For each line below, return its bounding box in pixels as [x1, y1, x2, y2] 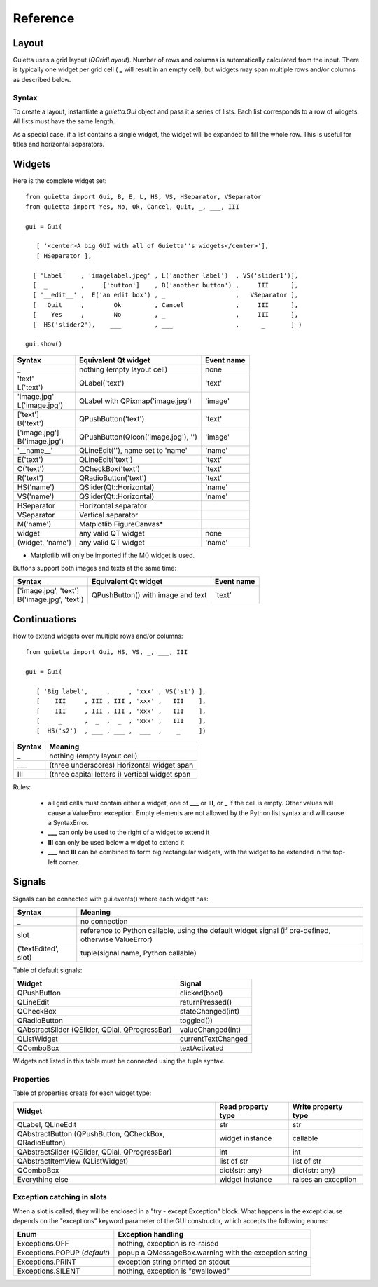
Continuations [13, 613, 77, 625]
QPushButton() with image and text [91, 590, 207, 600]
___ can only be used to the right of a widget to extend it [48, 828, 210, 837]
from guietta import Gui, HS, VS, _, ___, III [25, 648, 188, 656]
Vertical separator [79, 510, 139, 519]
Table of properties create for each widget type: [13, 1089, 152, 1097]
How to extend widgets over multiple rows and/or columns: [13, 632, 183, 640]
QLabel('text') [79, 378, 125, 388]
